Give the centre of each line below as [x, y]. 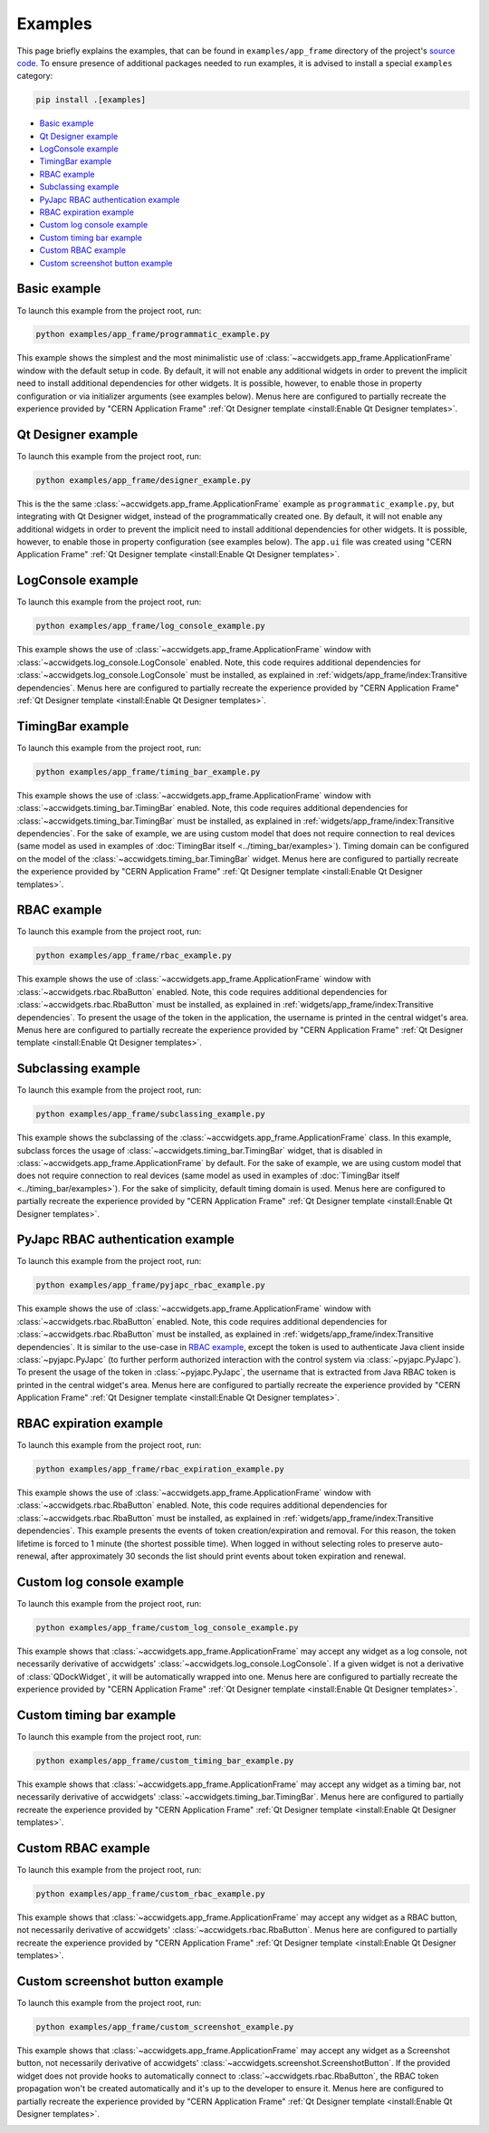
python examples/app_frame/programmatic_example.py [153, 334]
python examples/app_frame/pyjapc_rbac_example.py [151, 1285]
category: [35, 76]
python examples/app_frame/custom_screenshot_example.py [165, 2027]
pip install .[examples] [91, 100]
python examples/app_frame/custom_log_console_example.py [167, 1627]
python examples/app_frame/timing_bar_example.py [148, 772]
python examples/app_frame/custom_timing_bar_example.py [165, 1761]
